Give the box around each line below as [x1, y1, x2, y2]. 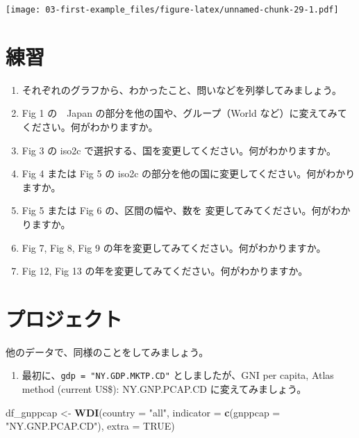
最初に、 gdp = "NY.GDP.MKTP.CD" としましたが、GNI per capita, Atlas [22, 368, 334, 382]
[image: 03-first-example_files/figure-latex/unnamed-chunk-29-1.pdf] [6, 5, 339, 15]
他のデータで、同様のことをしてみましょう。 [6, 344, 209, 359]
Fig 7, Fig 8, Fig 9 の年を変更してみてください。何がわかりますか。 [22, 240, 326, 254]
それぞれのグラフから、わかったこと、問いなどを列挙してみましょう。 [22, 82, 342, 97]
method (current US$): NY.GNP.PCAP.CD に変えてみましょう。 [22, 382, 307, 396]
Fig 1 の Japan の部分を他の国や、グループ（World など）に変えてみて [22, 106, 347, 120]
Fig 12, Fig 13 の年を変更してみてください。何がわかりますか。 [22, 263, 308, 278]
